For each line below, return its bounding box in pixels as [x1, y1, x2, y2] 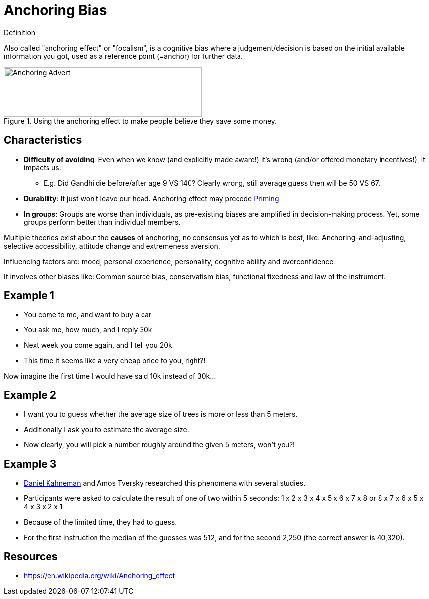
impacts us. [24, 163, 61, 172]
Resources [4, 550, 58, 563]
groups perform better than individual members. [24, 218, 181, 226]
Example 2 [4, 388, 56, 401]
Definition [4, 28, 36, 37]
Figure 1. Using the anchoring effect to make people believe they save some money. [4, 116, 277, 125]
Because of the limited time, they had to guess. [24, 518, 177, 527]
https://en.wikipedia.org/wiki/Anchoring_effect [24, 571, 175, 580]
